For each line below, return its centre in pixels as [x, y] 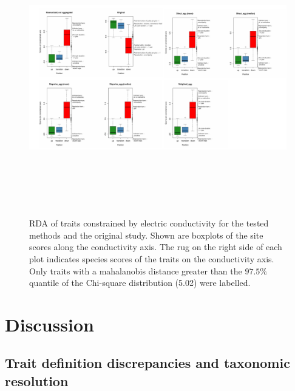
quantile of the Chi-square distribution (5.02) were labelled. [140, 283]
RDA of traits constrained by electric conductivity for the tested [149, 223]
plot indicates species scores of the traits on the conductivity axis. [152, 258]
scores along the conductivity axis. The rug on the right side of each [156, 247]
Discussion [49, 324]
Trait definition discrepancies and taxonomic [147, 363]
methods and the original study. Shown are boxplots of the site [146, 235]
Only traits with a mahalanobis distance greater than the [136, 270]
